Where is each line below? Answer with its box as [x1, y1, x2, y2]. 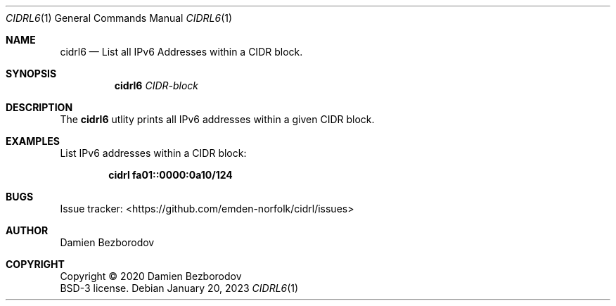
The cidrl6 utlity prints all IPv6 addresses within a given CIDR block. [60, 113, 375, 125]
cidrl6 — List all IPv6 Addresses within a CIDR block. [60, 46, 303, 58]
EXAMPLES [6, 135, 60, 147]
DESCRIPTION [6, 101, 73, 113]
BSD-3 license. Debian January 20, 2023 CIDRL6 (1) [60, 282, 299, 294]
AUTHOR [6, 224, 49, 236]
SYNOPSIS [6, 68, 57, 79]
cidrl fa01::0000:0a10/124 [108, 169, 233, 181]
